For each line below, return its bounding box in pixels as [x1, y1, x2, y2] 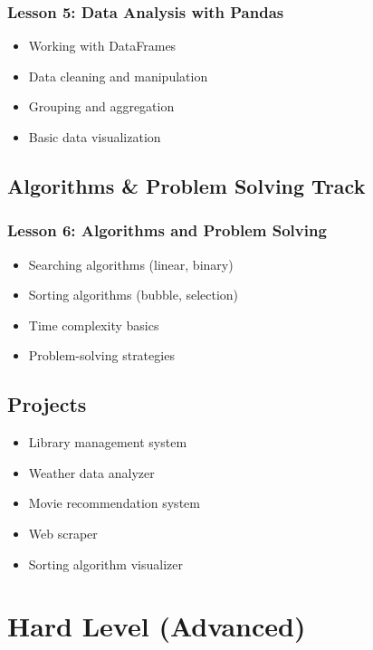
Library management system [28, 433, 187, 452]
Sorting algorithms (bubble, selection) [28, 285, 239, 304]
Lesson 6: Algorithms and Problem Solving [7, 219, 327, 242]
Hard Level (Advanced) [7, 607, 306, 645]
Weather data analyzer [28, 463, 155, 482]
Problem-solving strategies [28, 346, 175, 365]
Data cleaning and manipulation [28, 66, 208, 85]
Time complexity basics [28, 315, 159, 334]
